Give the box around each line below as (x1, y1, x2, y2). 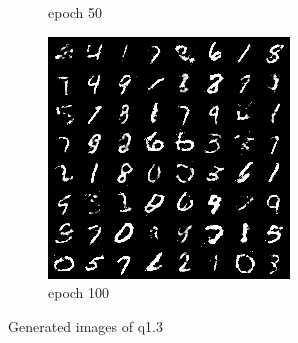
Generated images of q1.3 (8, 315, 163, 336)
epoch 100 (48, 282, 110, 303)
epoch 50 (48, 2, 103, 22)
